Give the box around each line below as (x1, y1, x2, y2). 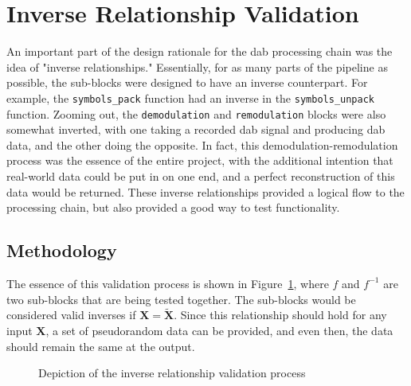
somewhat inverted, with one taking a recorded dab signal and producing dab (6, 121, 386, 138)
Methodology (6, 238, 117, 263)
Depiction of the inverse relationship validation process (38, 365, 306, 381)
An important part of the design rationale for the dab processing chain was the (6, 43, 393, 60)
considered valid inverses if (6, 306, 136, 323)
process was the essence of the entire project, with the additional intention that (6, 152, 393, 169)
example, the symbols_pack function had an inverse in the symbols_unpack (6, 89, 374, 106)
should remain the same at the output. (6, 337, 195, 354)
